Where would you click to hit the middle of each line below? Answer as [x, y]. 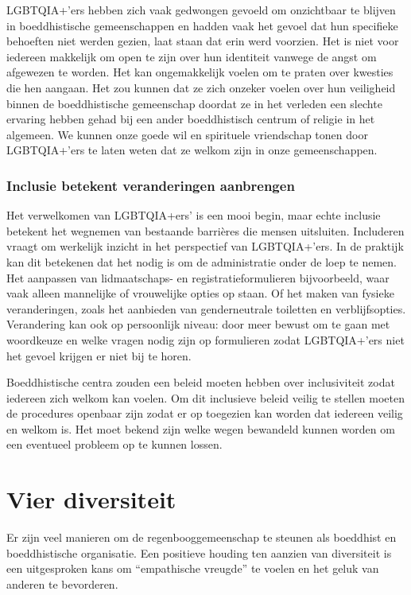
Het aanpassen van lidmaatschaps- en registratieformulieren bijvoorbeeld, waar [198, 277]
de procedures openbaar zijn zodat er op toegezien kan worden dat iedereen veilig [205, 413]
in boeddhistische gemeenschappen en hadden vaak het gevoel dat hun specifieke [202, 25]
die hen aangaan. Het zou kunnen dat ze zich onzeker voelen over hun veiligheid [201, 87]
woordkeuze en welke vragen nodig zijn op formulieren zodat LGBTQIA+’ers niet [205, 339]
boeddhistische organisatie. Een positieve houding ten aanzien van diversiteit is [199, 552]
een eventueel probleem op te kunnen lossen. [114, 444]
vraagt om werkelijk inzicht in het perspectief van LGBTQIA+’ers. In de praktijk [205, 246]
